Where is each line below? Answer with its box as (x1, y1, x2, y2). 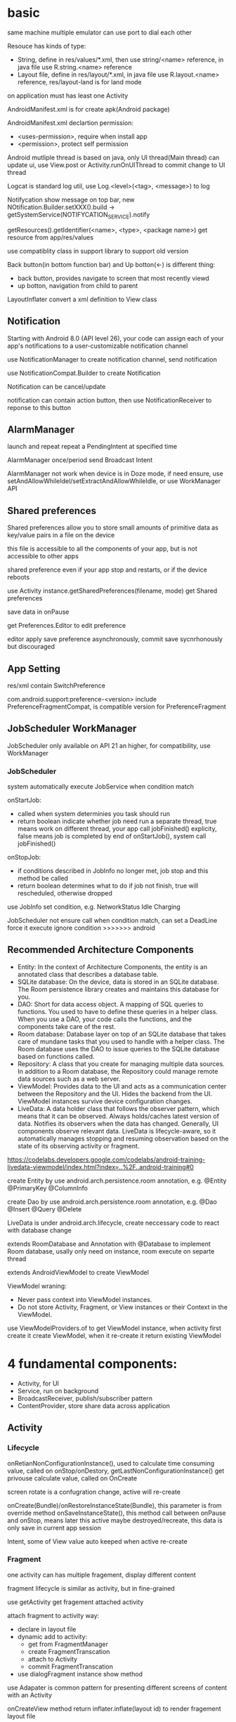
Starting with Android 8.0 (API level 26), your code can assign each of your (7, 334, 225, 342)
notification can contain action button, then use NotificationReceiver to (7, 395, 212, 405)
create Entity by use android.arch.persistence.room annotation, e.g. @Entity (7, 1176, 227, 1185)
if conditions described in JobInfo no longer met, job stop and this (17, 867, 209, 875)
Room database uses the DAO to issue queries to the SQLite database (17, 1044, 220, 1053)
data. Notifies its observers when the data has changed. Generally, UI (17, 1119, 219, 1128)
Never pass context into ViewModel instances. (17, 1295, 152, 1303)
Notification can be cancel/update (7, 382, 106, 390)
